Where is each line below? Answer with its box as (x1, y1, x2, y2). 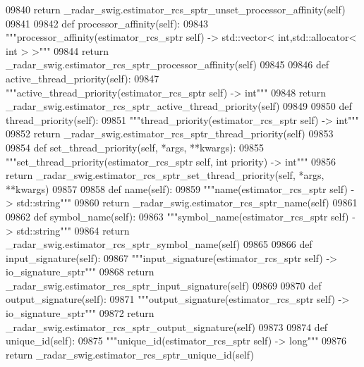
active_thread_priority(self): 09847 (6, 70, 159, 85)
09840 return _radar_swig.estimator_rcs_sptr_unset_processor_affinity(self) (6, 2, 346, 16)
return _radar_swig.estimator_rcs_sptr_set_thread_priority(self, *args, (6, 168, 324, 182)
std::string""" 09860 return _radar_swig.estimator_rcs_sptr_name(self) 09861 (16, 195, 358, 210)
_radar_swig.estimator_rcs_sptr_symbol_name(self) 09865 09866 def (6, 237, 313, 251)
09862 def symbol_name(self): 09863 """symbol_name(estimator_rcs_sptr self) (6, 209, 349, 223)
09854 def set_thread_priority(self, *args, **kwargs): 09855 (6, 139, 265, 154)
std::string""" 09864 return (16, 223, 130, 237)
